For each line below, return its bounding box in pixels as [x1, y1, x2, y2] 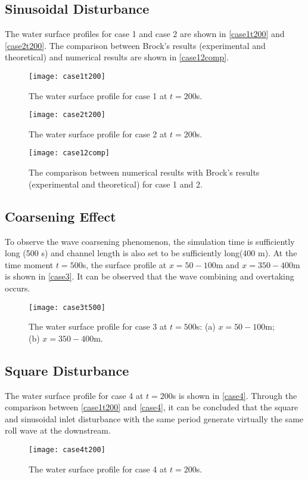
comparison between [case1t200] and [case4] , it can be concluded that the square [5, 401, 298, 413]
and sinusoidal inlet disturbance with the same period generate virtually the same [5, 412, 304, 425]
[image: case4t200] [29, 445, 105, 454]
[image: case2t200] [29, 110, 105, 119]
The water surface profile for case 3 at [29, 320, 167, 333]
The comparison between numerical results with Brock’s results [29, 166, 260, 179]
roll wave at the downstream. [5, 424, 111, 437]
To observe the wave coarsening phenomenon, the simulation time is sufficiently [5, 235, 295, 247]
